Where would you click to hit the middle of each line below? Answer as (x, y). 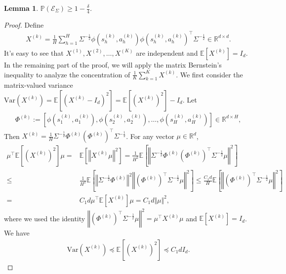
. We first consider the (209, 74)
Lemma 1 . (21, 8)
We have (17, 233)
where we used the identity (45, 218)
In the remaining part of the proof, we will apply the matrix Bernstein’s (113, 64)
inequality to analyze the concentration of (67, 74)
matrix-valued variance (39, 85)
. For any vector (150, 136)
